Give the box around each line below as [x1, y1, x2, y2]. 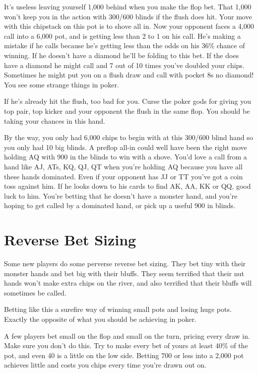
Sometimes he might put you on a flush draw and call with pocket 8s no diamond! [4, 70, 254, 80]
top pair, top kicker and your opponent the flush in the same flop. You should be [4, 105, 250, 116]
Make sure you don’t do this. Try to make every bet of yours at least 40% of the [4, 340, 248, 351]
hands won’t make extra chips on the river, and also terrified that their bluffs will [4, 278, 252, 288]
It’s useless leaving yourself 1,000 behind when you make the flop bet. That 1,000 [4, 1, 252, 11]
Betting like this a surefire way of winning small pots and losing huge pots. [4, 304, 232, 314]
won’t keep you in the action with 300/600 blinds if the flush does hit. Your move [4, 11, 252, 21]
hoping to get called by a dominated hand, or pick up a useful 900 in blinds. [4, 200, 236, 211]
